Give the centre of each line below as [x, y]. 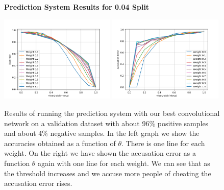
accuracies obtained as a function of [60, 143]
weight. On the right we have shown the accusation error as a [100, 153]
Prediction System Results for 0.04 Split [77, 7]
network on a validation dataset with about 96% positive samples [106, 123]
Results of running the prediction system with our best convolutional [112, 113]
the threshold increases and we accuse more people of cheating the [108, 173]
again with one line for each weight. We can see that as [124, 163]
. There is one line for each [163, 143]
